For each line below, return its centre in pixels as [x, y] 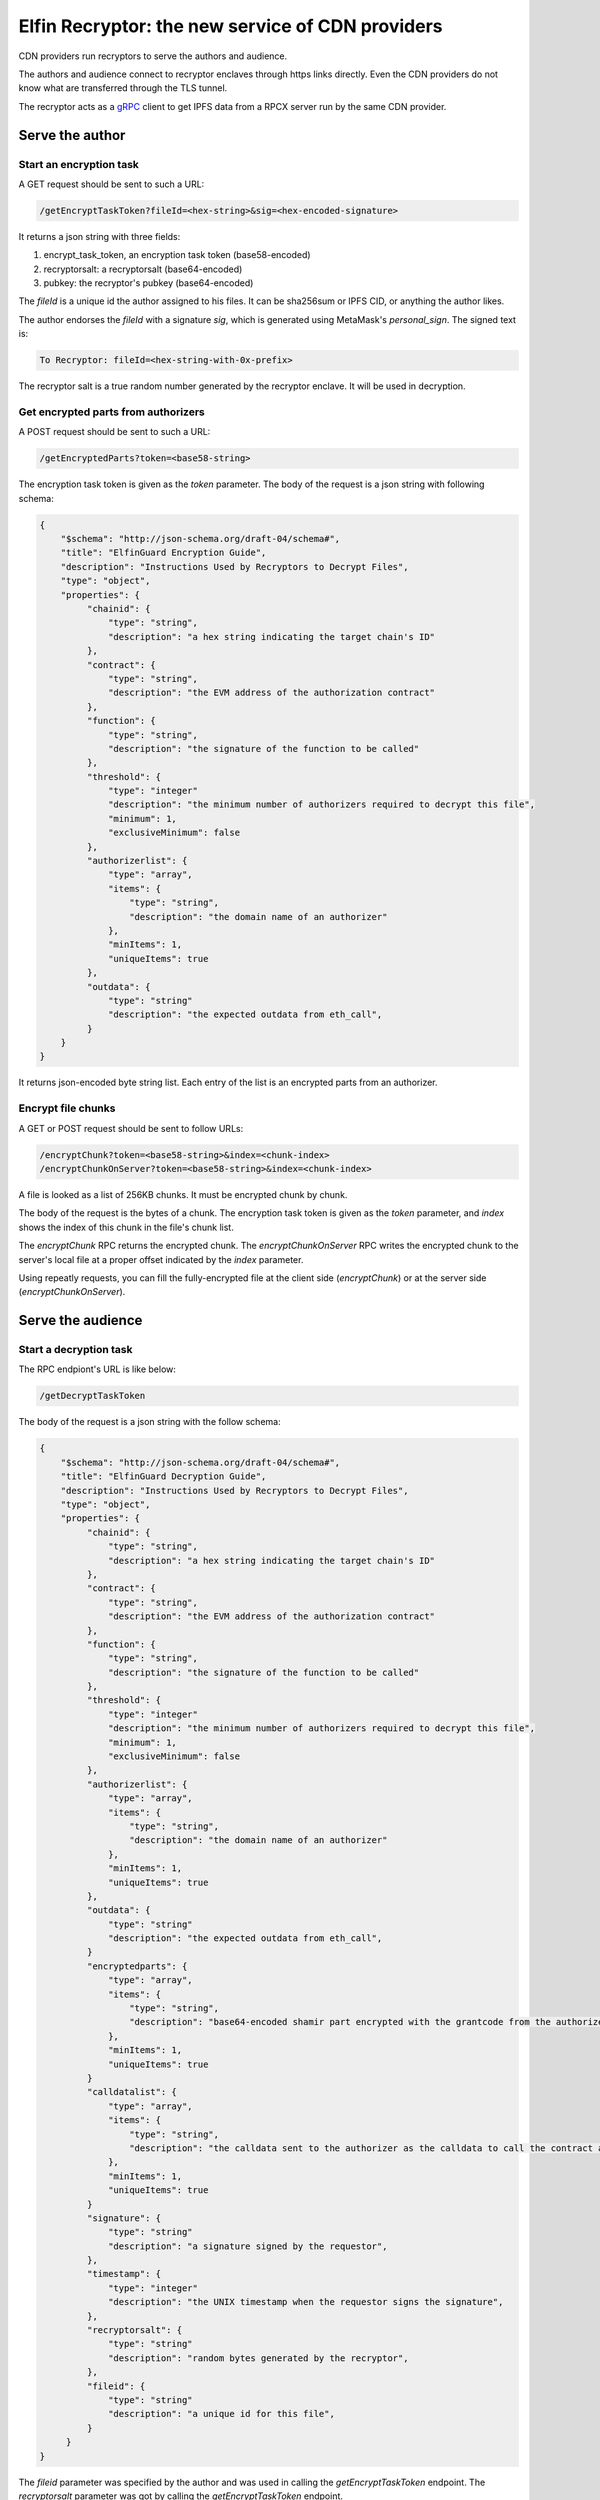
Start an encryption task [79, 164]
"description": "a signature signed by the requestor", [248, 2246]
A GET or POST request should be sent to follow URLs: [131, 1128]
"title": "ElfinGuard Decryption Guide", [163, 1476]
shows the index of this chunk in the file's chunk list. [126, 1227]
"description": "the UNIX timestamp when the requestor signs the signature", [306, 2302]
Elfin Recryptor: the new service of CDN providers [230, 26]
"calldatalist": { [131, 2092]
